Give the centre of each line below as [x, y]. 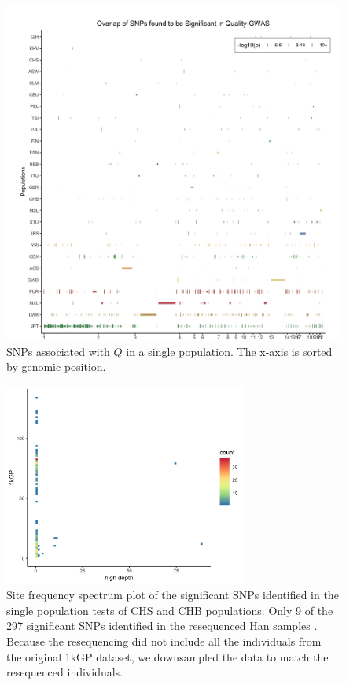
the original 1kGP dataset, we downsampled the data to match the [167, 656]
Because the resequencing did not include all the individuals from [164, 641]
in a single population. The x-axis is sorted [229, 351]
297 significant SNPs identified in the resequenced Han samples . [162, 626]
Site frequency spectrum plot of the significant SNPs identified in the [173, 595]
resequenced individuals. [64, 672]
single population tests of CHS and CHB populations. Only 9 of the [170, 610]
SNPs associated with [58, 351]
